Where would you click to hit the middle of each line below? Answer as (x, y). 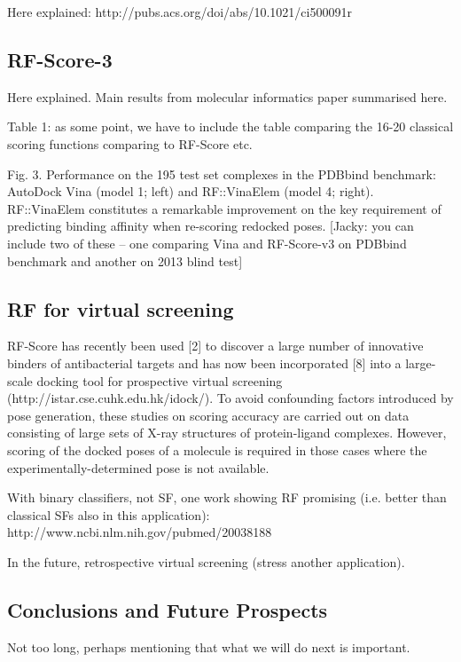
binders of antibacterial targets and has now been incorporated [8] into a (204, 363)
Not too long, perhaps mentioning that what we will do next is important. (209, 646)
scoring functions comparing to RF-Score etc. (130, 143)
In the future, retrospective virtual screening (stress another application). (206, 561)
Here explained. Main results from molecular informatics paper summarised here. (227, 96)
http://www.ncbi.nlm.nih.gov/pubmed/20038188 (140, 532)
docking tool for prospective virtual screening (160, 380)
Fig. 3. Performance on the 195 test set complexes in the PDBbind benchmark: (222, 173)
